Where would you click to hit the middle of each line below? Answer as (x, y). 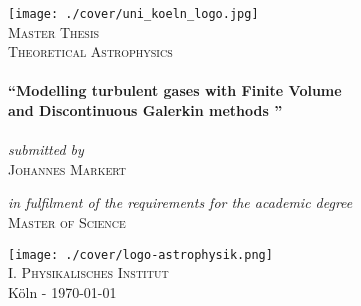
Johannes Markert (67, 168)
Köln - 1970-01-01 (62, 291)
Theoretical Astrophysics (90, 51)
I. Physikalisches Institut (88, 272)
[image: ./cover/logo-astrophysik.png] (140, 254)
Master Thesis (54, 31)
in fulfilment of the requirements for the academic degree (180, 202)
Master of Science (67, 222)
